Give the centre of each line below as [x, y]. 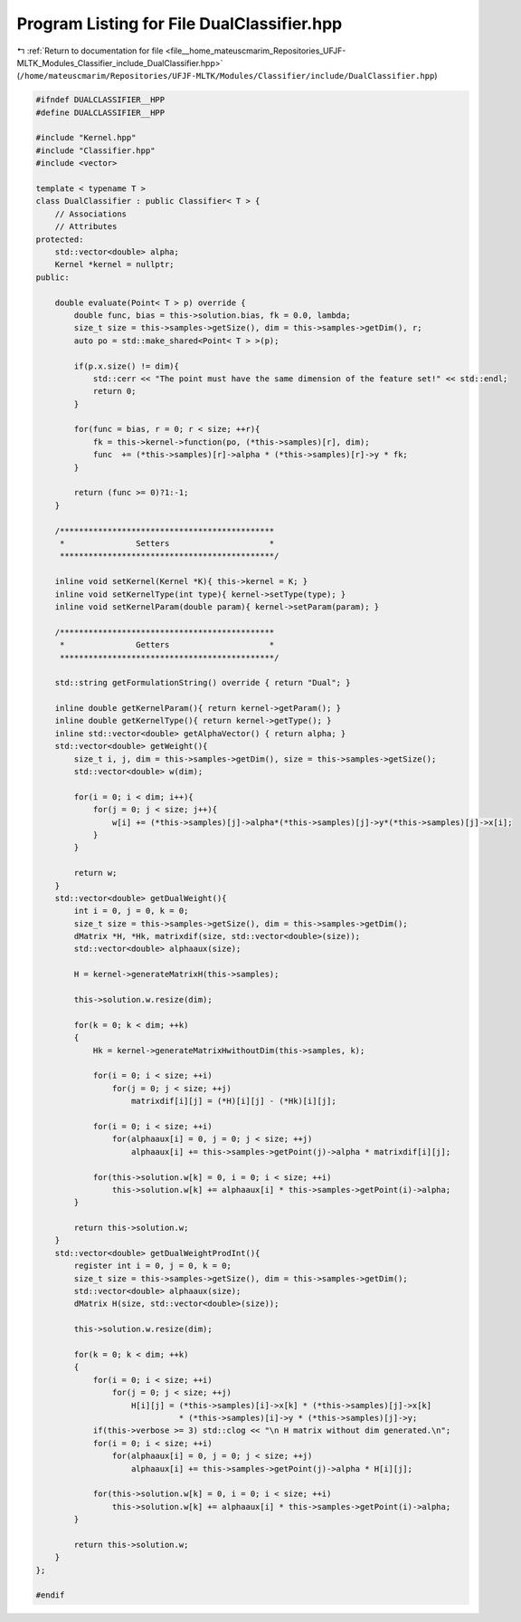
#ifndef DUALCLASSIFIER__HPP [100, 100]
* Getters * [167, 645]
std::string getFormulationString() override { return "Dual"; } [203, 683]
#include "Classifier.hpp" [95, 150]
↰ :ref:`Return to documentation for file [90, 51]
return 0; [114, 391]
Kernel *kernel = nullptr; [115, 264]
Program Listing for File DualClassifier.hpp [180, 24]
